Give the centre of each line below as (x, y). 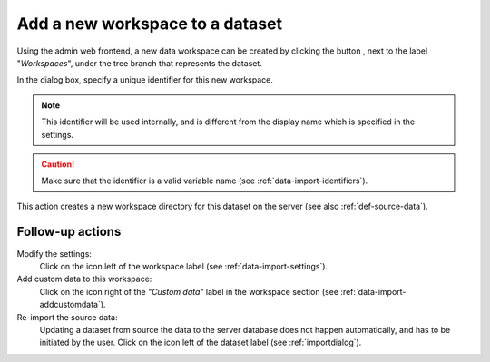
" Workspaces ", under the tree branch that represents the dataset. (139, 63)
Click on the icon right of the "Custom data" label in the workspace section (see (189, 291)
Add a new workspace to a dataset (150, 24)
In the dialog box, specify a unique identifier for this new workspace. (145, 80)
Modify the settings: (54, 253)
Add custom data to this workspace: (84, 279)
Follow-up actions (69, 232)
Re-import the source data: (67, 317)
